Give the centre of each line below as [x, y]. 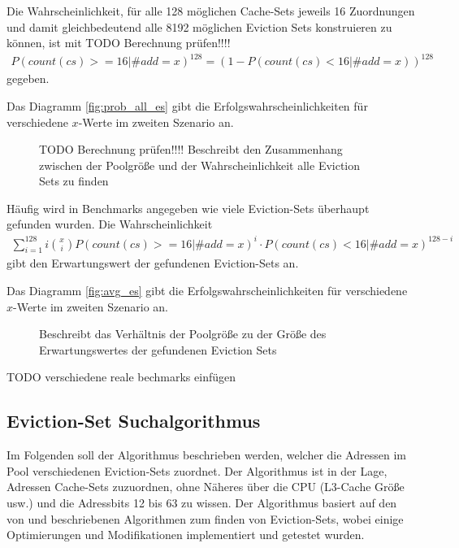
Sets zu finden [74, 181]
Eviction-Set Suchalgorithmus [134, 421]
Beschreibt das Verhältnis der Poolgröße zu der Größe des [183, 334]
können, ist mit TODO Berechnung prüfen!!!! [119, 43]
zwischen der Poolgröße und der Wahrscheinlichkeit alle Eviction [200, 165]
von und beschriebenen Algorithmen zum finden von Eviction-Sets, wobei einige [205, 518]
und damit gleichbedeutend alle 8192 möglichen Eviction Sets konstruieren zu [199, 26]
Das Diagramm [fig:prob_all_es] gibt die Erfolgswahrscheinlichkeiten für [187, 105]
